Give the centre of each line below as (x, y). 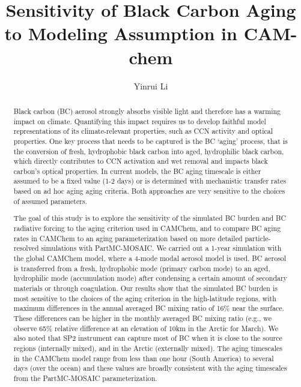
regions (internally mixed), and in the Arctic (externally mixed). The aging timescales (148, 348)
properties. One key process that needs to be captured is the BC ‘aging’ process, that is (150, 141)
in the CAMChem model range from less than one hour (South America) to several (144, 358)
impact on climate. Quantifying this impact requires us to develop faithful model (140, 121)
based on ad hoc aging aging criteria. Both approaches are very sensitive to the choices (149, 191)
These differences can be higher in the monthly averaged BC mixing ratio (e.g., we (142, 318)
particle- (258, 238)
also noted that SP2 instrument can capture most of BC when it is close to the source (148, 338)
